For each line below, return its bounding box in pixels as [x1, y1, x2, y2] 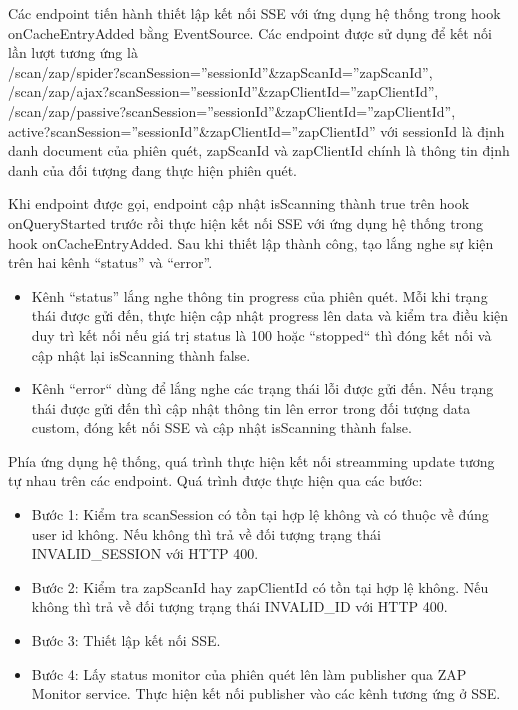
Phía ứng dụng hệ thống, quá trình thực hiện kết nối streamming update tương [8, 450, 495, 471]
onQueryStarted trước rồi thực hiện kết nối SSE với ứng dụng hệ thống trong [8, 212, 483, 233]
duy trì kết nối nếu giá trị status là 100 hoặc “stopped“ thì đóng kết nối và [31, 324, 492, 345]
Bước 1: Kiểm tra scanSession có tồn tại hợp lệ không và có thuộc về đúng [31, 504, 489, 525]
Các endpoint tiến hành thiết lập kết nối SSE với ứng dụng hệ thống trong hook [8, 3, 501, 23]
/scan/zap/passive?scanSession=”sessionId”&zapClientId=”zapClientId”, [8, 100, 456, 121]
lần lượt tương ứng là [8, 42, 138, 63]
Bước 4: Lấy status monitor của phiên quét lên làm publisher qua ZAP [31, 663, 467, 684]
